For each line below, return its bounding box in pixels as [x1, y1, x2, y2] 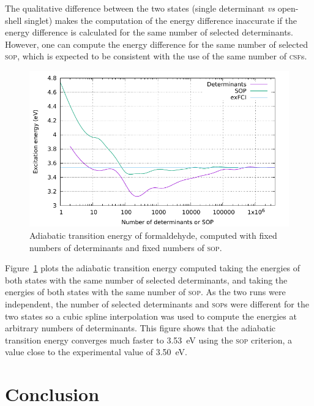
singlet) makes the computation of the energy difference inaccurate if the [24, 13, 297, 26]
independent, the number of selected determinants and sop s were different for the [5, 297, 309, 310]
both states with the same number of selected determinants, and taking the [5, 273, 288, 286]
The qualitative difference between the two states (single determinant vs [5, 2, 275, 14]
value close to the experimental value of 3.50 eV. [5, 345, 187, 358]
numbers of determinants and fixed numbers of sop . [29, 241, 222, 254]
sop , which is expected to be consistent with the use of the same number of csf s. [5, 50, 307, 62]
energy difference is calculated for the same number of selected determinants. [5, 26, 294, 39]
